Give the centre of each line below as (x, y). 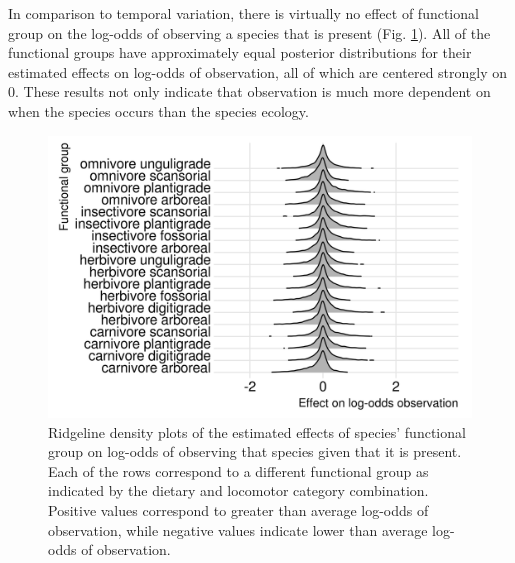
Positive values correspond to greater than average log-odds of (238, 509)
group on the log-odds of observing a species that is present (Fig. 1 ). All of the (249, 32)
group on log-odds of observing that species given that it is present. (255, 451)
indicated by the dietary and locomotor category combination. (238, 490)
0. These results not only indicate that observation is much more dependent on (249, 91)
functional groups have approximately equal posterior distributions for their (240, 52)
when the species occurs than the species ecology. (158, 110)
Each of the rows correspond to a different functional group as (238, 470)
